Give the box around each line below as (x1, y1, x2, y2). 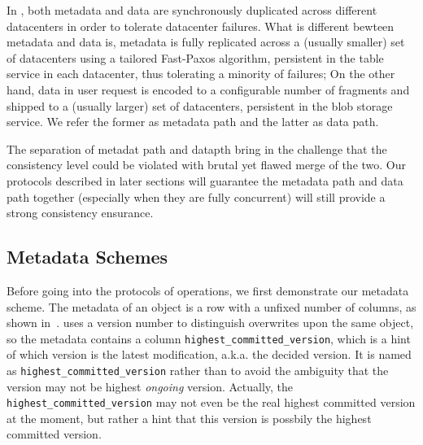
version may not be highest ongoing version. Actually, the (7, 377, 294, 395)
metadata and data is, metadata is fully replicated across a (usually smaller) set (7, 33, 405, 50)
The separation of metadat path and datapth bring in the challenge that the (7, 140, 387, 157)
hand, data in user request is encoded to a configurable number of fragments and (7, 81, 410, 98)
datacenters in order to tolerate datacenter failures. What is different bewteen (7, 17, 395, 34)
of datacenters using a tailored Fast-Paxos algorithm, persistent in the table (7, 49, 384, 66)
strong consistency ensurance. (7, 204, 154, 221)
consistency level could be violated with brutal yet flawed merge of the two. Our (7, 156, 407, 173)
